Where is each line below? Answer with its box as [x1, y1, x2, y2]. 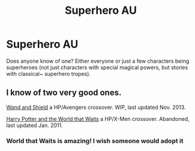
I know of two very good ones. [6, 88, 122, 98]
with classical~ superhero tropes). [6, 70, 91, 77]
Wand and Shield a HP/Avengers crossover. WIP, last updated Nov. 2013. [6, 103, 186, 111]
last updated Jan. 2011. [6, 122, 63, 129]
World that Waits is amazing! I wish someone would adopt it [6, 137, 184, 145]
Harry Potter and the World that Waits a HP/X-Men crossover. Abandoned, [6, 115, 190, 122]
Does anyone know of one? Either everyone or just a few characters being [6, 57, 190, 64]
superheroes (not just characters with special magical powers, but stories [6, 64, 188, 71]
